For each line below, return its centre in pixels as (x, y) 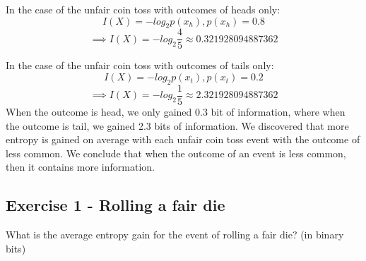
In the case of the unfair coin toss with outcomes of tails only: (140, 65)
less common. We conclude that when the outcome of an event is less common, (176, 153)
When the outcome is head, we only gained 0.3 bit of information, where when (176, 111)
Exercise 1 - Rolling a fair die (116, 205)
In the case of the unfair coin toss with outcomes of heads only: (143, 9)
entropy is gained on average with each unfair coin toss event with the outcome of (183, 139)
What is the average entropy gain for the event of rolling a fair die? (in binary (175, 235)
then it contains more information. (80, 167)
